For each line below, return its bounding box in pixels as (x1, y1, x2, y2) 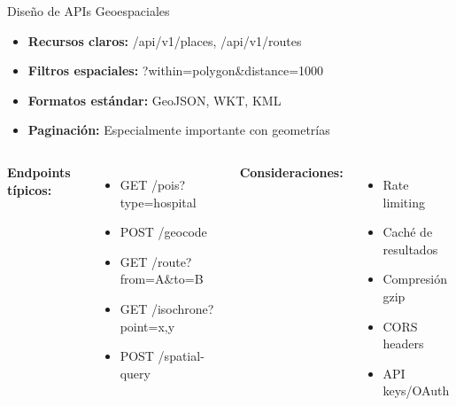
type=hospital (120, 192, 197, 211)
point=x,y (120, 316, 175, 335)
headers (383, 334, 424, 353)
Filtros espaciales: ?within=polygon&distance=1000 (27, 61, 324, 80)
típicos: (7, 180, 52, 199)
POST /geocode (120, 223, 207, 241)
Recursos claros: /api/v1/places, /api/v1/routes (27, 31, 302, 50)
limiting (383, 192, 425, 211)
